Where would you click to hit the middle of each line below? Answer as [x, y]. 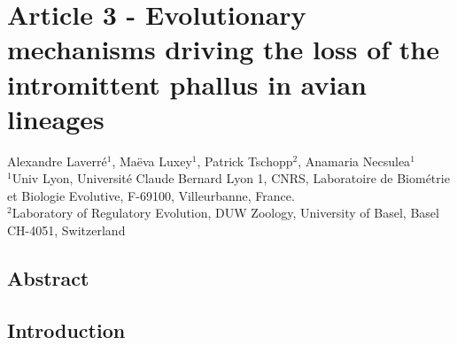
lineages [56, 118]
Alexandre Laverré [57, 161]
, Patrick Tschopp [245, 161]
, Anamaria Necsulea [354, 161]
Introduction [66, 330]
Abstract [48, 278]
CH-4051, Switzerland [66, 230]
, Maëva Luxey [152, 161]
